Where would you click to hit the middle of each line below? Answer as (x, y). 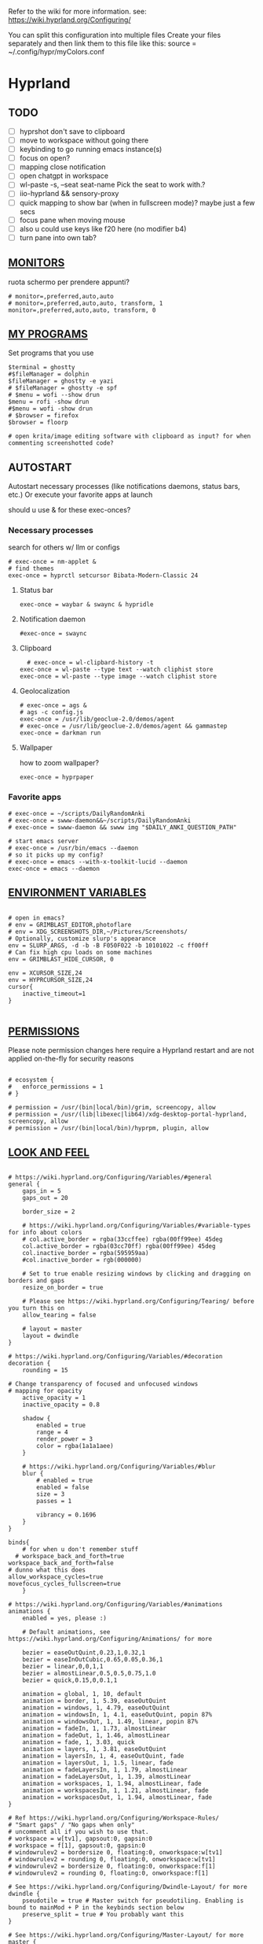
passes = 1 (54, 1502)
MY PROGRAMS (48, 334)
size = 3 (51, 1494)
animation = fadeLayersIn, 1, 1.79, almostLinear (105, 1770)
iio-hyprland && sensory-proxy (69, 194)
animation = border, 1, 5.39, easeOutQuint (95, 1701)
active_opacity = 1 (54, 1398)
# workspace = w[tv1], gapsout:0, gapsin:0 (80, 1839)
